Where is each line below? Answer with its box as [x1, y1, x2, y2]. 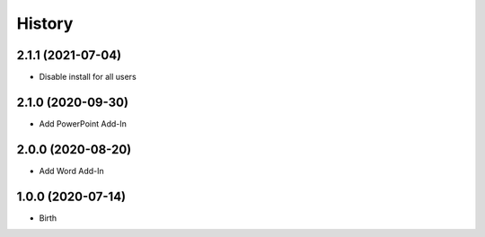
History [16, 13, 74, 33]
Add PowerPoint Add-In [39, 118, 128, 129]
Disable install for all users [39, 72, 137, 83]
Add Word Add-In [39, 165, 105, 176]
